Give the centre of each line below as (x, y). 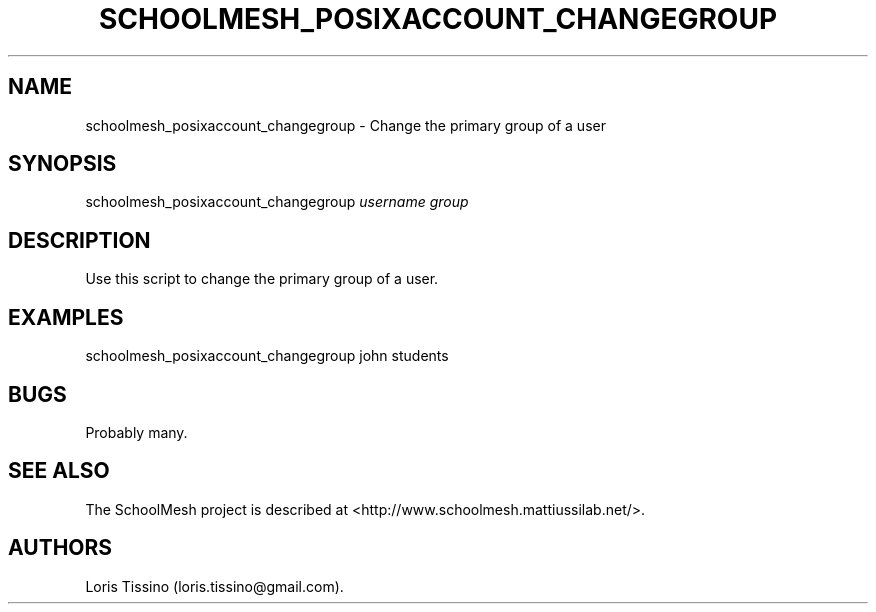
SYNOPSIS (62, 164)
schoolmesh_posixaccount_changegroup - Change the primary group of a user (345, 125)
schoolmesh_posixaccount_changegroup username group (277, 202)
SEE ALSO (59, 471)
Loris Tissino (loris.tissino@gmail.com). (214, 586)
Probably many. (136, 432)
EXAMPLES (66, 317)
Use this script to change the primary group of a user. (262, 279)
